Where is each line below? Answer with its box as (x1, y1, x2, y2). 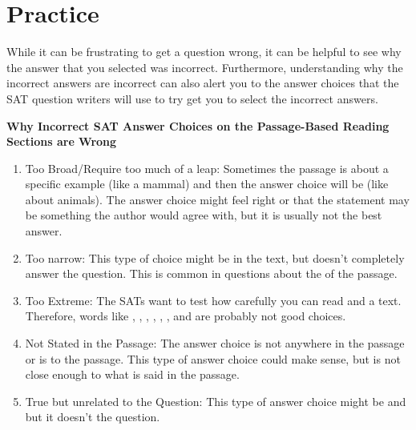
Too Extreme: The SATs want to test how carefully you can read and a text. (25, 291, 402, 308)
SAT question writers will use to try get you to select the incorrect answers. (6, 90, 378, 106)
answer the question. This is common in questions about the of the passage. (25, 265, 398, 282)
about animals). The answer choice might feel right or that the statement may (25, 191, 410, 207)
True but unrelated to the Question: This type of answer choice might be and (25, 392, 406, 409)
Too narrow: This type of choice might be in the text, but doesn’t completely (25, 249, 405, 266)
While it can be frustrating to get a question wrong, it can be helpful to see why (6, 43, 402, 60)
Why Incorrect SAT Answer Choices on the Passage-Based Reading (6, 117, 390, 134)
